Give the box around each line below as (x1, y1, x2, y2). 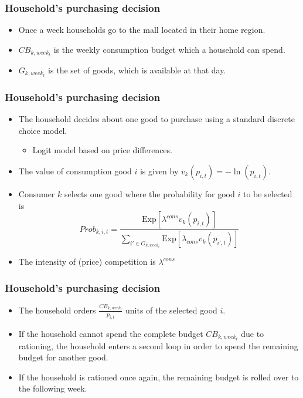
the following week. (18, 382, 87, 394)
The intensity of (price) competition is (18, 255, 156, 268)
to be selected (243, 188, 292, 200)
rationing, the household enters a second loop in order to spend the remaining (18, 339, 298, 352)
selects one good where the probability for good (64, 188, 235, 200)
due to (241, 327, 264, 339)
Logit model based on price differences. (32, 144, 172, 156)
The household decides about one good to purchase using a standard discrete (18, 113, 295, 125)
